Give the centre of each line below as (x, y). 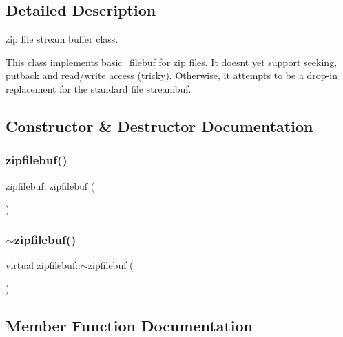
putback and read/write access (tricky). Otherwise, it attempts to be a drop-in (171, 75)
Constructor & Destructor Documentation (159, 126)
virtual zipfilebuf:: (43, 264)
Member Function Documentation (129, 325)
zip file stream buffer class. (62, 39)
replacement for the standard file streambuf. (98, 88)
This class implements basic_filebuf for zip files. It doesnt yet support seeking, (171, 62)
